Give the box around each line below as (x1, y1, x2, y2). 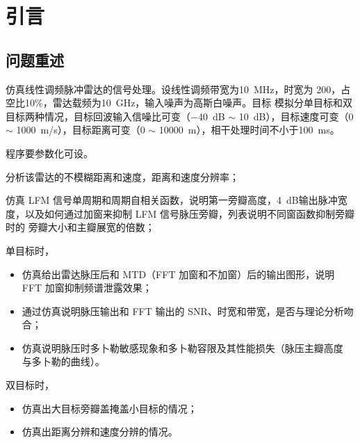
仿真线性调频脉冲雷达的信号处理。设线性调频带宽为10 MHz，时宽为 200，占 (6, 81, 351, 96)
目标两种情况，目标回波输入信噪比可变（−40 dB (6, 108, 225, 123)
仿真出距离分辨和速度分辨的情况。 (22, 424, 178, 439)
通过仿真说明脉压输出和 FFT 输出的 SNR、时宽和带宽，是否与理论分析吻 (22, 303, 354, 318)
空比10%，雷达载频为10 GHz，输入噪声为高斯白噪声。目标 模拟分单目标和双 (6, 95, 353, 110)
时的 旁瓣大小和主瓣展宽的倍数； (6, 220, 155, 234)
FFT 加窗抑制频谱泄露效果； (22, 280, 152, 295)
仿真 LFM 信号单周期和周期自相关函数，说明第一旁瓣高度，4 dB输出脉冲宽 (6, 193, 347, 207)
